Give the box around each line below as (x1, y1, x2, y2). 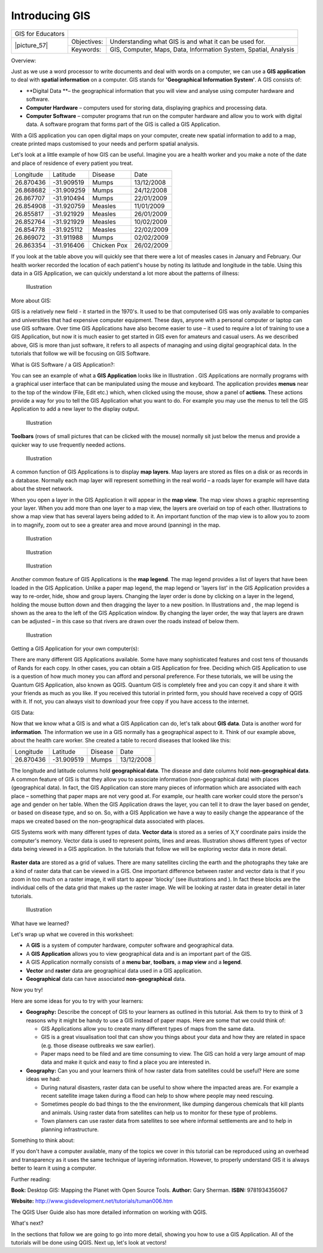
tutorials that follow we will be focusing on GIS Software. (11, 350, 151, 357)
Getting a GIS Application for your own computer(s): (11, 645, 139, 653)
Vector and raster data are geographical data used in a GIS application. (26, 967, 203, 974)
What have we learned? (11, 920, 69, 927)
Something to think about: (11, 1137, 75, 1144)
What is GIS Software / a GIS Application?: (11, 361, 115, 368)
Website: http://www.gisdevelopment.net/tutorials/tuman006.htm (11, 1197, 173, 1204)
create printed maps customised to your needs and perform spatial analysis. (11, 140, 199, 147)
